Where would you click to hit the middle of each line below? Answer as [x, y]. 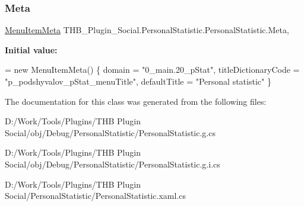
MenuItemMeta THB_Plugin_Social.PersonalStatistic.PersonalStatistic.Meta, [147, 30]
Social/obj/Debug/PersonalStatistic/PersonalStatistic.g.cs [110, 132]
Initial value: [31, 49]
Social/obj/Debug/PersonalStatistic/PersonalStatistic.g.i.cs [113, 164]
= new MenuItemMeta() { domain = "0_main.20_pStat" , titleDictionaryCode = [152, 70]
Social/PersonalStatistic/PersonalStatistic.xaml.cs [95, 196]
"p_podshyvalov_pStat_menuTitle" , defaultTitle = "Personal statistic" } [138, 81]
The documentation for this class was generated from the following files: [136, 101]
